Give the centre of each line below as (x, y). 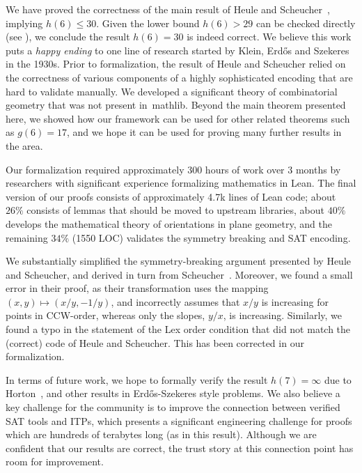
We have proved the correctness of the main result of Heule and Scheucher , (168, 9)
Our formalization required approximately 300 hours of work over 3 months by (173, 169)
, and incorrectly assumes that (175, 301)
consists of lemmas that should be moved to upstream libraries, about (175, 210)
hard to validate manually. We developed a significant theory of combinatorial (172, 91)
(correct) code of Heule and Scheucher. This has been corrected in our (155, 342)
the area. (24, 145)
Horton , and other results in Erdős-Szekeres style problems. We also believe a (173, 393)
